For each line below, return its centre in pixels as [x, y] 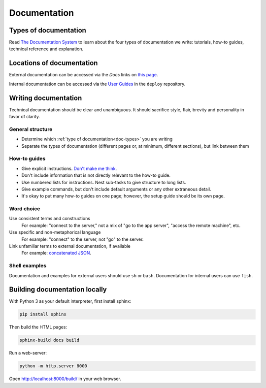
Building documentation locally [58, 290]
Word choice [25, 209]
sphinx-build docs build [50, 340]
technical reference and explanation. [46, 49]
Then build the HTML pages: [38, 327]
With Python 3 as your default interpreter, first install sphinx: [70, 301]
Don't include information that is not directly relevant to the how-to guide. [96, 175]
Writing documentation [46, 98]
